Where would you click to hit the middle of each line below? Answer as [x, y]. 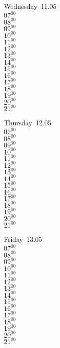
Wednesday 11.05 [30, 6]
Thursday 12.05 [28, 123]
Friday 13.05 [23, 239]
